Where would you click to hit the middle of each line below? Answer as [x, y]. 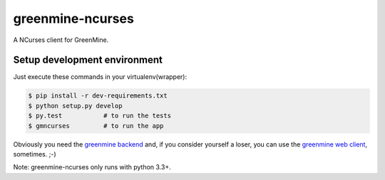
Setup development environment [88, 60]
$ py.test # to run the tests [99, 116]
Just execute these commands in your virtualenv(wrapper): [100, 77]
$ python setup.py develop [75, 106]
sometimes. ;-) [35, 154]
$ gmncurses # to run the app [96, 126]
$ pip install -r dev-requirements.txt [98, 96]
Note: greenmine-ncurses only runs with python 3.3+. [92, 167]
